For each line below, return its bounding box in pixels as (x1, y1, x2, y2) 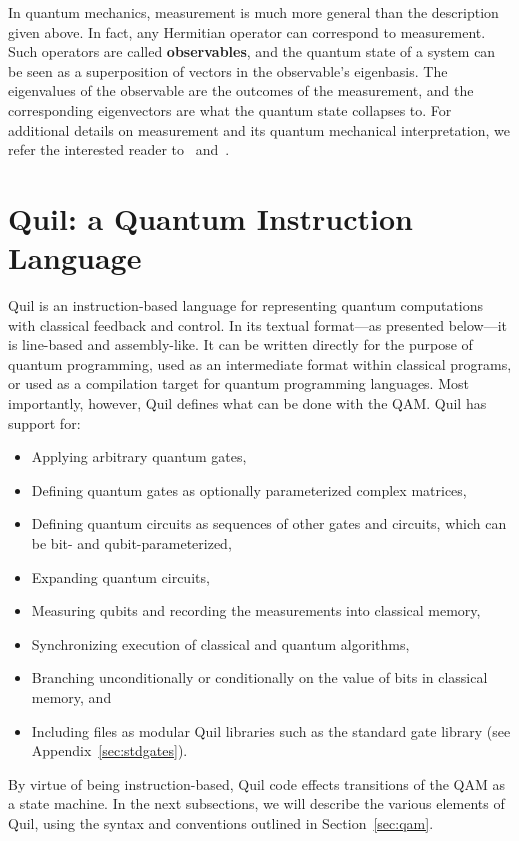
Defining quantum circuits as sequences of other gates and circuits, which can (31, 513, 507, 534)
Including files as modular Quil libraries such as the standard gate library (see (31, 720, 511, 741)
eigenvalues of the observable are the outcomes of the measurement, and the (8, 80, 474, 101)
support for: (8, 412, 81, 433)
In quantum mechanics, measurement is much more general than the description (8, 2, 499, 22)
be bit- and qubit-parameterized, (31, 533, 232, 553)
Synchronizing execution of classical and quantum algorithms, (31, 633, 410, 654)
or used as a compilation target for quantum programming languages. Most (8, 373, 469, 394)
